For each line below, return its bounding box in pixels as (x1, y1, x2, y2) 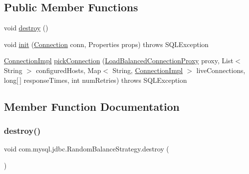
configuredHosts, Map (36, 65, 101, 75)
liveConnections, (196, 65, 246, 75)
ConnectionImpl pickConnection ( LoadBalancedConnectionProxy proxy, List (4, 55, 233, 66)
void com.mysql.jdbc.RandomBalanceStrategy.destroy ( (4, 144, 169, 154)
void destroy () (4, 23, 48, 33)
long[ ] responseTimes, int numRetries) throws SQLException (4, 75, 187, 85)
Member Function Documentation (4, 99, 180, 114)
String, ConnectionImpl (112, 65, 183, 75)
